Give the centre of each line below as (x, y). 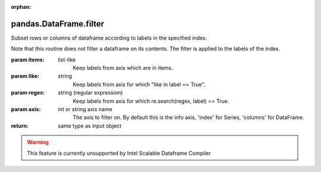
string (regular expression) (90, 93)
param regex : (28, 93)
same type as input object (90, 126)
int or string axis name (85, 109)
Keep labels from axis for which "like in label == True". (139, 84)
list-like (67, 60)
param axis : (26, 109)
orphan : (21, 7)
